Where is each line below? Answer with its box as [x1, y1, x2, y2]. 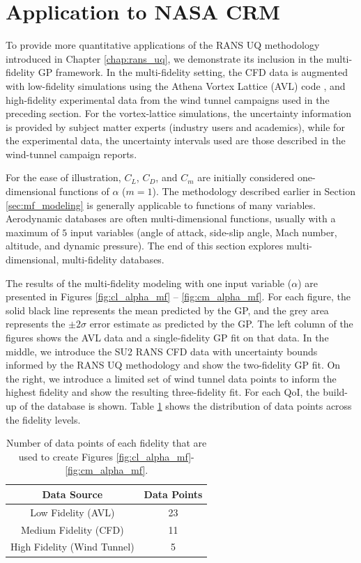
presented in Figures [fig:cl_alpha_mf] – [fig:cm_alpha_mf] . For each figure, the [6, 289, 351, 304]
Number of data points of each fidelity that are [6, 435, 207, 450]
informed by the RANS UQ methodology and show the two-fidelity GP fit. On [6, 357, 341, 372]
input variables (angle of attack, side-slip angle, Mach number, [70, 224, 337, 239]
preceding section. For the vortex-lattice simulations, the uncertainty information [6, 106, 352, 121]
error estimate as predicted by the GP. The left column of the [89, 316, 353, 331]
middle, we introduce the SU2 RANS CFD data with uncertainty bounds [6, 344, 318, 358]
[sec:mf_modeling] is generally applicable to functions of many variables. [6, 197, 316, 212]
